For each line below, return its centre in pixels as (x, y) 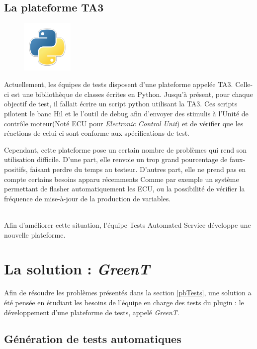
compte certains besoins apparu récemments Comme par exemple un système (122, 179)
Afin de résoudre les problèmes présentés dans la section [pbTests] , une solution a (128, 293)
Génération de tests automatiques (93, 339)
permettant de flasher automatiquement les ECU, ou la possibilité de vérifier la (125, 189)
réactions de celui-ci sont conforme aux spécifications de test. (97, 133)
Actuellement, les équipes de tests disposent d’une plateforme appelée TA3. (119, 84)
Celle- (244, 84)
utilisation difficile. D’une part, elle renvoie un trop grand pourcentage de (116, 159)
